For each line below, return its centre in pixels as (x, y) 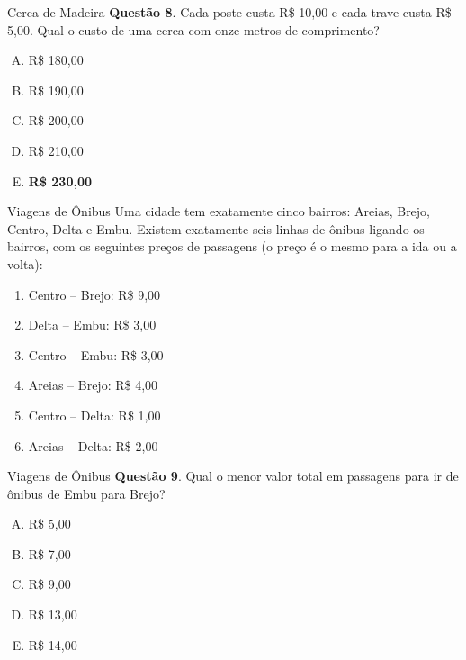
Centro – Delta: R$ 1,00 (94, 415)
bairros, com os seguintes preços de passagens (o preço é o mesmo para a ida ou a (232, 246)
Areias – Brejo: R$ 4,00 (93, 385)
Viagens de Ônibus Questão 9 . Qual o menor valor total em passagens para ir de (233, 476)
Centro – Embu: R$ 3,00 (96, 354)
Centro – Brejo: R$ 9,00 (94, 294)
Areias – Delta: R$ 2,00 (93, 445)
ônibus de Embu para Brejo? (86, 493)
